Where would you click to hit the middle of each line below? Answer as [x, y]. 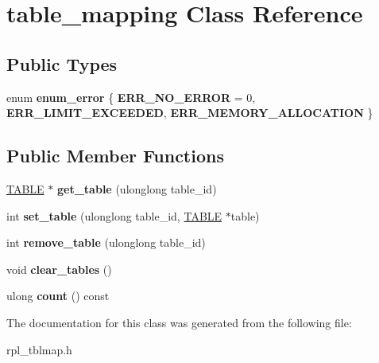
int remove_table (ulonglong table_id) [106, 242]
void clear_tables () [59, 269]
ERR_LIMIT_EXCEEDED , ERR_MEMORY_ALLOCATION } [190, 113]
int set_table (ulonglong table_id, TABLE [114, 215]
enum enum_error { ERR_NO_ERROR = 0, [131, 97]
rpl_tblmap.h [39, 349]
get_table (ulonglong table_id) [137, 188]
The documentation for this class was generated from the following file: [179, 322]
